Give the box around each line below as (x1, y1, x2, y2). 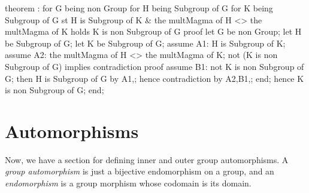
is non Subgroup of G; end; (5, 84, 104, 96)
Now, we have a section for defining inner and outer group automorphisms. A (5, 153, 289, 166)
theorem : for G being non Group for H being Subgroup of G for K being (5, 2, 273, 14)
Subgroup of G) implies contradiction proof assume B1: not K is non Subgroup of (5, 60, 304, 72)
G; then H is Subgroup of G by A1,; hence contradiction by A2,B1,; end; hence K (5, 72, 304, 84)
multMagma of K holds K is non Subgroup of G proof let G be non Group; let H (5, 25, 302, 38)
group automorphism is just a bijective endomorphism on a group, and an (5, 165, 274, 177)
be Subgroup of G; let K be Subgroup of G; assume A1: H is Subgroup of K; (5, 36, 286, 49)
